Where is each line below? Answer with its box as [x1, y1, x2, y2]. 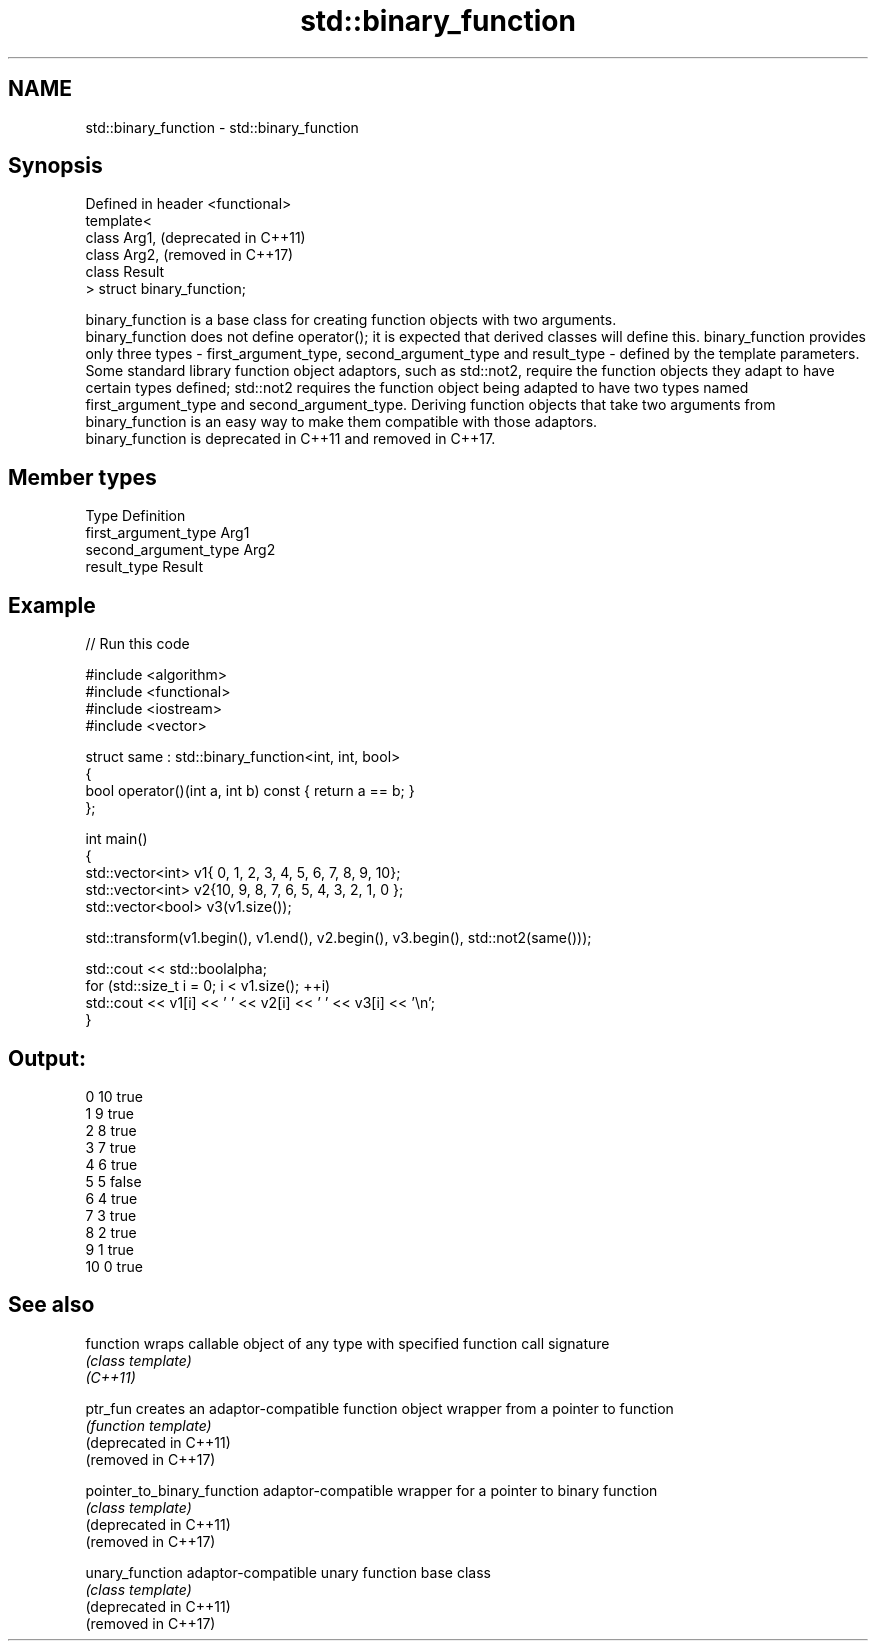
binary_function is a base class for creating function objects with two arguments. [85, 311, 617, 329]
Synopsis [8, 153, 103, 179]
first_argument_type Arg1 [85, 524, 250, 542]
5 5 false [85, 1172, 142, 1190]
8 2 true [85, 1223, 137, 1241]
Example [8, 592, 96, 618]
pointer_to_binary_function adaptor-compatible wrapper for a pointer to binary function [85, 1481, 658, 1499]
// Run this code [85, 635, 190, 653]
